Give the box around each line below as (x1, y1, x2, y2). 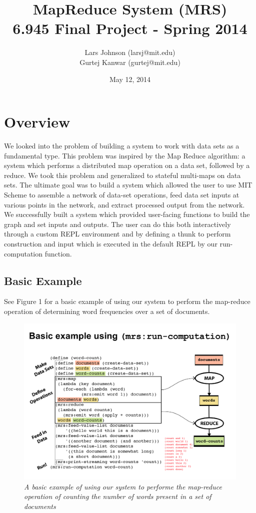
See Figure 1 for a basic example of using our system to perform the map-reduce (4, 296, 250, 306)
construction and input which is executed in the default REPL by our (4, 238, 217, 248)
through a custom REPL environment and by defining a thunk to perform (4, 228, 231, 239)
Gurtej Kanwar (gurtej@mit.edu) (79, 56, 180, 67)
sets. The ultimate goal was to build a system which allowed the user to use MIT (4, 179, 252, 190)
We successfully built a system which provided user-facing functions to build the (4, 209, 250, 219)
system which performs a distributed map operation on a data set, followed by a (4, 160, 250, 170)
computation (4, 248, 43, 258)
